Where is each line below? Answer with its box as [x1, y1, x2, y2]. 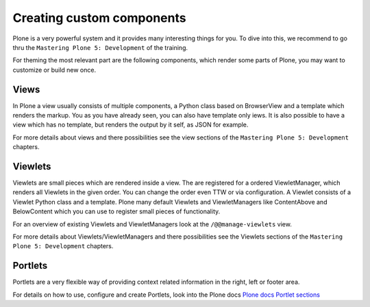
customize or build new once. [12, 66, 96, 74]
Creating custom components [12, 10, 186, 25]
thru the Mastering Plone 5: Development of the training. [12, 43, 188, 51]
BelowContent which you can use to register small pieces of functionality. [12, 207, 221, 215]
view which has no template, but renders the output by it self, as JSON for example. [12, 120, 249, 129]
